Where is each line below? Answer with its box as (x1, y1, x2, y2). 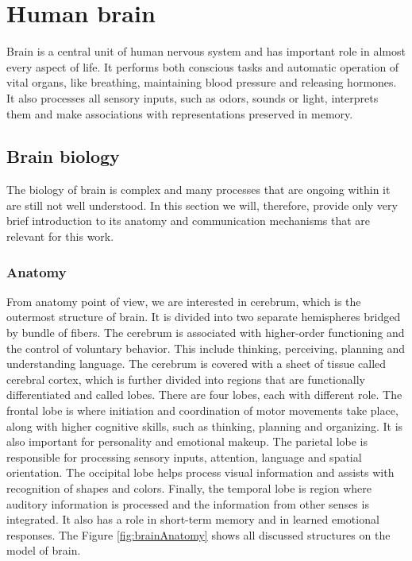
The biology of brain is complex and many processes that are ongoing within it (6, 181, 391, 198)
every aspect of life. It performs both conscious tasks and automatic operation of (6, 58, 399, 75)
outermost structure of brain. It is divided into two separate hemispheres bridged (6, 308, 401, 325)
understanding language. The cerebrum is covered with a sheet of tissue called (6, 355, 387, 372)
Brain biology (6, 144, 120, 168)
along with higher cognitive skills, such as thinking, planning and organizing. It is (6, 417, 403, 434)
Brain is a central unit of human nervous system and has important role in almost (6, 43, 406, 60)
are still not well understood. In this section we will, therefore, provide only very (6, 196, 398, 213)
